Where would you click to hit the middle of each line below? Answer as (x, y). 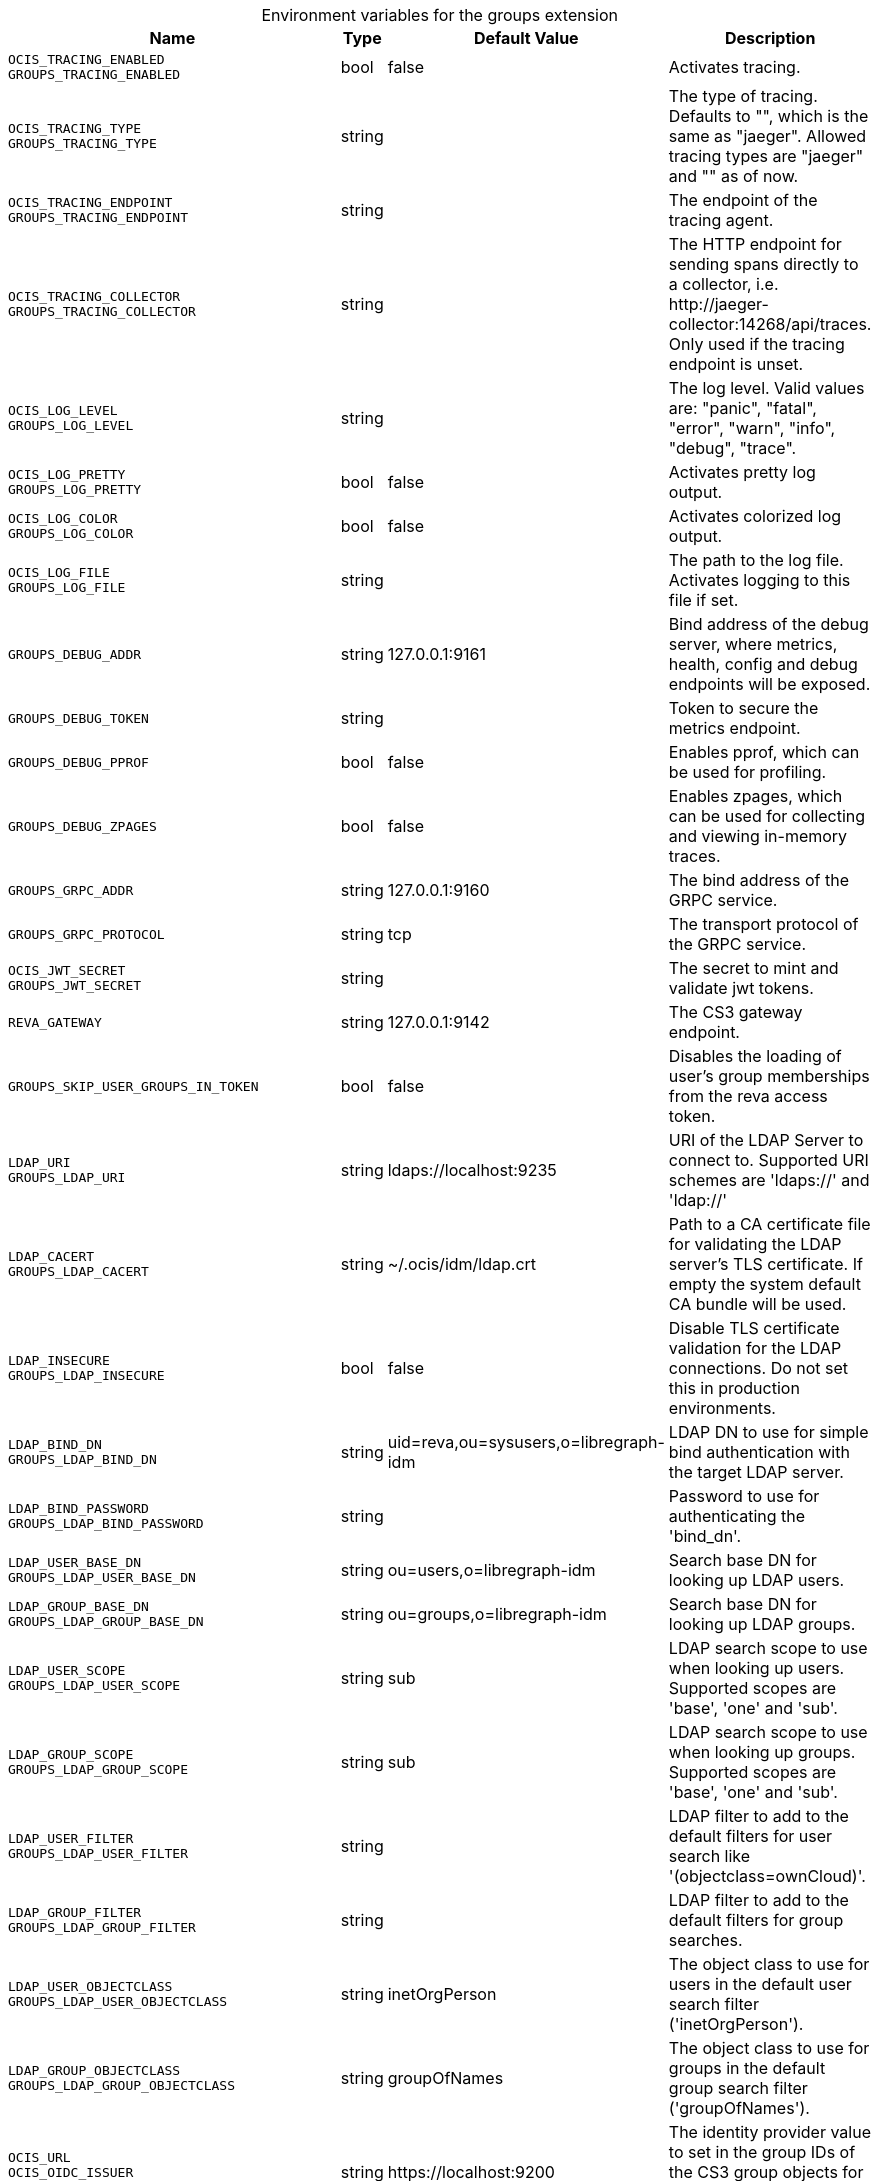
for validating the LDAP (755, 1244)
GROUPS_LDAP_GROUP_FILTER (102, 1927)
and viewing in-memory (758, 836)
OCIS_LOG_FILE (59, 572)
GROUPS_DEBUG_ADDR (75, 654)
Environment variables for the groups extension (440, 15)
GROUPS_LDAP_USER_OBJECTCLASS (118, 2001)
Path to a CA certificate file (769, 1224)
